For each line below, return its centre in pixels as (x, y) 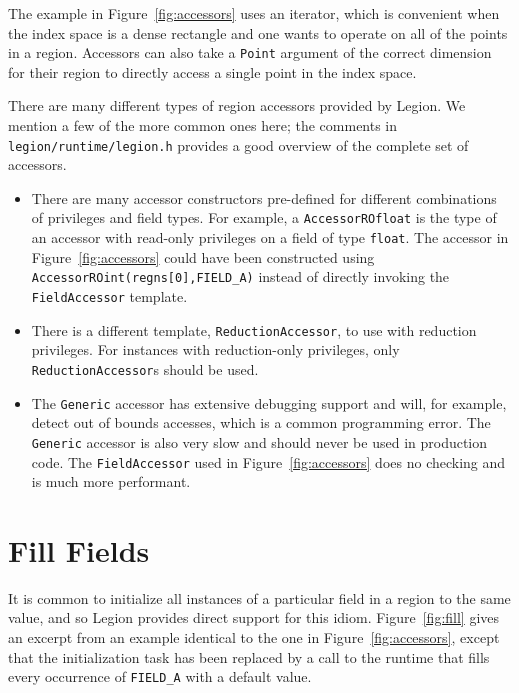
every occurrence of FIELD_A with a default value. (160, 676)
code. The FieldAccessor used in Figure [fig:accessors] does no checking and (268, 461)
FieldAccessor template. (109, 296)
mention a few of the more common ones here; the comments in (203, 125)
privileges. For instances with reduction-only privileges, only (215, 349)
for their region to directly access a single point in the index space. (212, 71)
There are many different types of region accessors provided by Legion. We (237, 105)
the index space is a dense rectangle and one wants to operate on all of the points (258, 32)
